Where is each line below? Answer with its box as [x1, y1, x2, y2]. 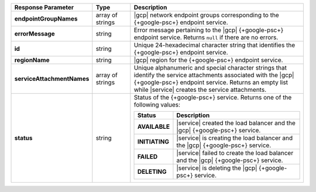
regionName [14, 56, 50, 64]
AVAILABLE [137, 123, 170, 131]
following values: [133, 101, 181, 108]
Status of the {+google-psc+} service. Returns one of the [133, 94, 292, 101]
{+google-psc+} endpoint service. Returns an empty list [133, 78, 288, 86]
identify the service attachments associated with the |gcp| [133, 71, 294, 79]
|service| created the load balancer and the [176, 119, 296, 127]
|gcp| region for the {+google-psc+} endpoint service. [133, 56, 283, 64]
